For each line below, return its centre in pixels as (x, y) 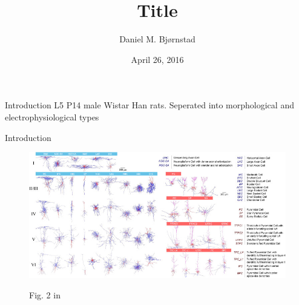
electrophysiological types (52, 116)
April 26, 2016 (157, 59)
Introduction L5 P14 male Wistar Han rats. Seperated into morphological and (149, 105)
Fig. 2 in (45, 294)
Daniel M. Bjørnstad (157, 39)
